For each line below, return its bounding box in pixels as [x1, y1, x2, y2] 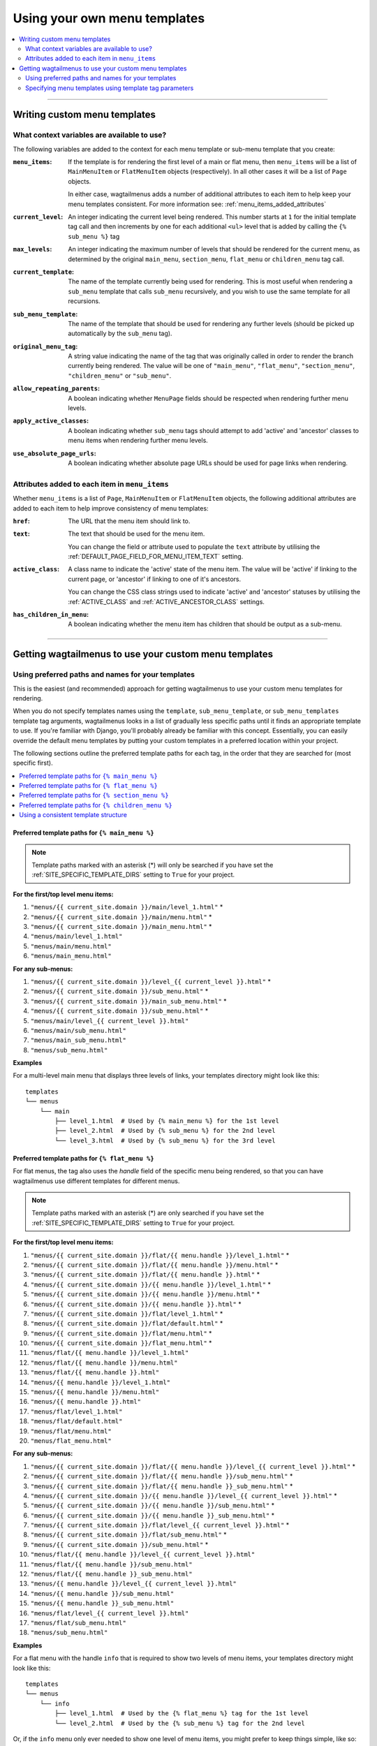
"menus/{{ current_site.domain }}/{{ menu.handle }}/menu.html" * [30, 1290, 260, 1298]
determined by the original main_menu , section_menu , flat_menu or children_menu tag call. [68, 255, 345, 263]
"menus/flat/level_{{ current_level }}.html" [30, 1609, 189, 1617]
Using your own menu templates [13, 10, 205, 26]
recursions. [68, 297, 101, 305]
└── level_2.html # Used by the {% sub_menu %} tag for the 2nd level [54, 1719, 305, 1727]
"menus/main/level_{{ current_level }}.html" [30, 1017, 189, 1025]
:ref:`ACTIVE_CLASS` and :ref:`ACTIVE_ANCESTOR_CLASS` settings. [68, 597, 265, 606]
